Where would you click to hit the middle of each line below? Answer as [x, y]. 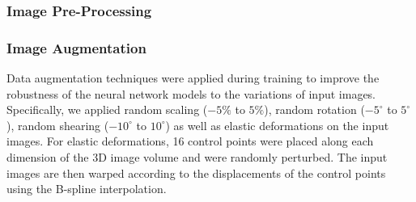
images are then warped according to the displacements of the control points [196, 173]
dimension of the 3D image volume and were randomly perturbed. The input [197, 157]
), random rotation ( [314, 109]
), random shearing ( [58, 125]
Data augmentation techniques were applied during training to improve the [193, 78]
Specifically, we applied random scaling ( [107, 109]
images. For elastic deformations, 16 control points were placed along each [190, 141]
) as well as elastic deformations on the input [277, 125]
